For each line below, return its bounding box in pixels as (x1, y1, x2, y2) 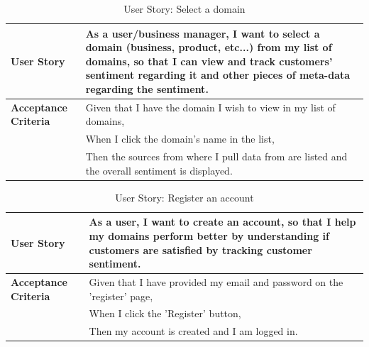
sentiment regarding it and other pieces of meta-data (85, 67, 351, 82)
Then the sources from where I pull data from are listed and (85, 149, 348, 164)
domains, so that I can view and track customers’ (85, 53, 333, 68)
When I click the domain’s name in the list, (85, 131, 275, 146)
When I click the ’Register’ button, (89, 306, 241, 321)
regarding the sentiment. (85, 81, 209, 96)
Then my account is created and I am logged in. (89, 324, 298, 338)
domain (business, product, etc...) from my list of (85, 40, 332, 55)
